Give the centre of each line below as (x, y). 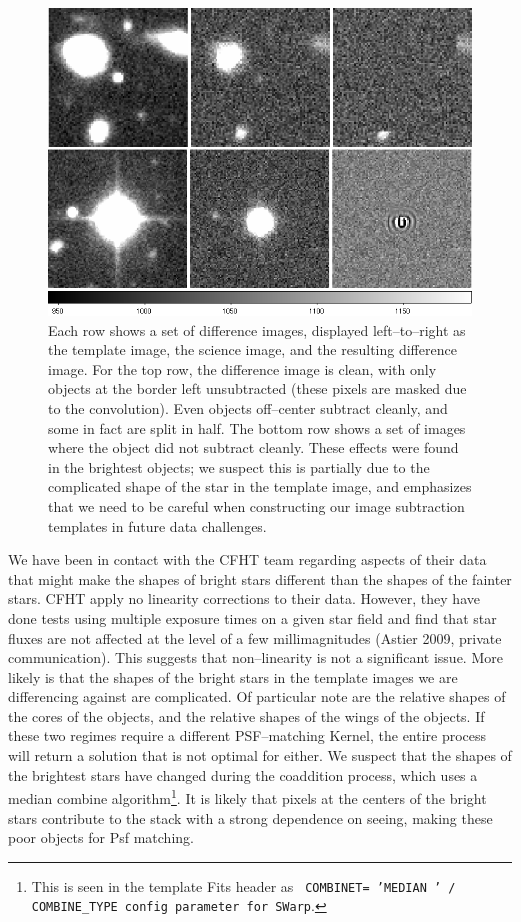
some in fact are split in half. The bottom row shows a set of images (257, 427)
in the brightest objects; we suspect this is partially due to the (239, 466)
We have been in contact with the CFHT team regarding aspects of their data (247, 559)
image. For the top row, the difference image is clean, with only (242, 368)
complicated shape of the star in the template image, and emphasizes (260, 486)
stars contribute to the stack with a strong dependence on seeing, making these (250, 817)
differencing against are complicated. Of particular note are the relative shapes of (257, 696)
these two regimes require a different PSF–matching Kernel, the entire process (247, 735)
